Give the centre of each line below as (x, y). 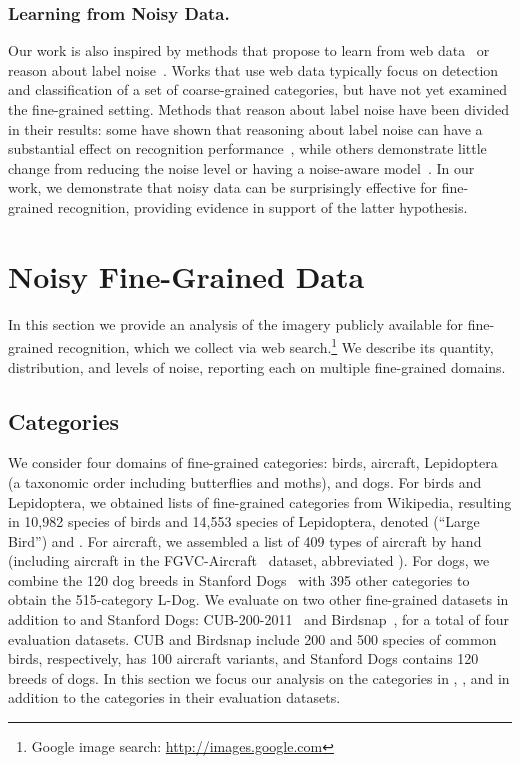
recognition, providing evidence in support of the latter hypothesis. (262, 206)
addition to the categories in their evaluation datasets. (174, 697)
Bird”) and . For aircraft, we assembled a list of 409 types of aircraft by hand (245, 540)
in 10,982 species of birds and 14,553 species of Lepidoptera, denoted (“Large (244, 521)
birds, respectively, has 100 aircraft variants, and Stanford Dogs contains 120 (243, 658)
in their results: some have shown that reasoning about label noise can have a (245, 128)
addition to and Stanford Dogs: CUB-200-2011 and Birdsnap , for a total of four (259, 619)
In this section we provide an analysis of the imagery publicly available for (236, 323)
